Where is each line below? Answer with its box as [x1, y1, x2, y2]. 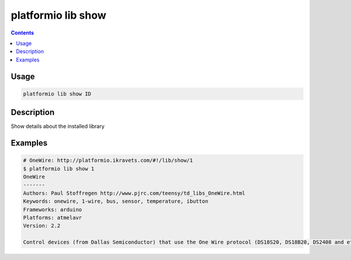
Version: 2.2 [23, 223, 61, 229]
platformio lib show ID [23, 91, 92, 97]
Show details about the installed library [11, 123, 105, 130]
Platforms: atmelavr [23, 214, 82, 221]
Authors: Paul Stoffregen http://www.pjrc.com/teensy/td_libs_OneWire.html [23, 190, 246, 196]
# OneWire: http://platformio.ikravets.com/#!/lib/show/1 [23, 157, 193, 164]
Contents [11, 29, 35, 36]
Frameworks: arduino [23, 206, 82, 213]
